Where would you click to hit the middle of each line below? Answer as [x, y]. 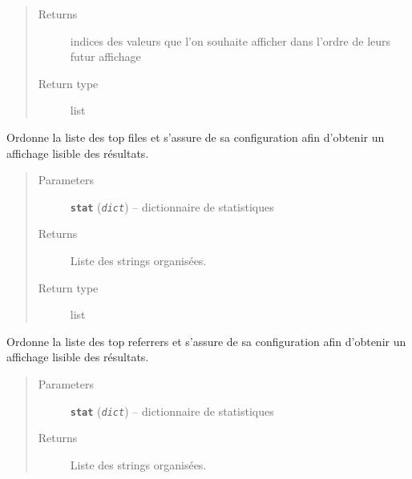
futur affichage [105, 56]
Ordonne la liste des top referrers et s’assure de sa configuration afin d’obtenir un [206, 341]
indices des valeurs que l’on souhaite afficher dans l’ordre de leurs [230, 40]
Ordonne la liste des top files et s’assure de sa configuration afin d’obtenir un [196, 137]
